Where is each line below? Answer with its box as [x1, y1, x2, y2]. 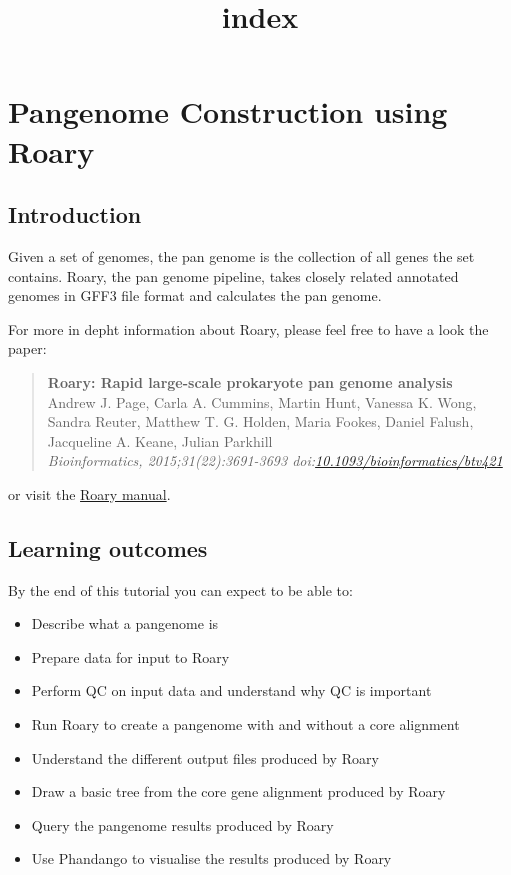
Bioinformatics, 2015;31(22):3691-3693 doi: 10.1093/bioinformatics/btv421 [47, 450, 503, 471]
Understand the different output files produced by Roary [31, 747, 379, 768]
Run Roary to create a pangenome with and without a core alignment [31, 714, 460, 735]
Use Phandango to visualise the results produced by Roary [31, 848, 392, 869]
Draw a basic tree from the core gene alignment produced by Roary [31, 781, 446, 802]
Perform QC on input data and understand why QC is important [31, 680, 432, 701]
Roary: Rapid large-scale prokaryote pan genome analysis [47, 371, 453, 392]
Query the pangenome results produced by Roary [31, 814, 334, 835]
